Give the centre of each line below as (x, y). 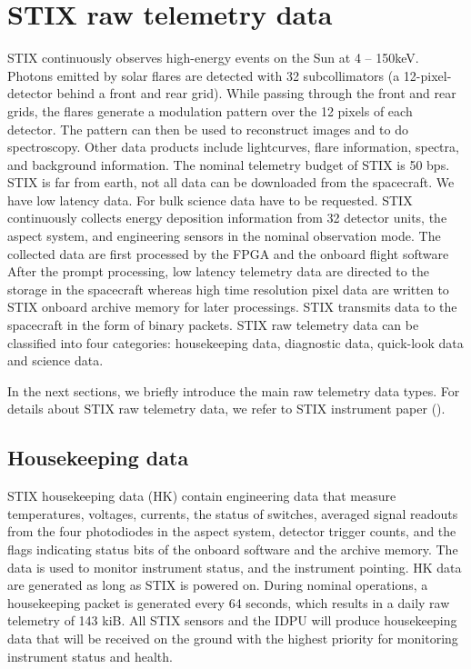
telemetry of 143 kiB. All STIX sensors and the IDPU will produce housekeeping (232, 620)
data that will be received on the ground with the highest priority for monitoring (233, 638)
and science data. (55, 360)
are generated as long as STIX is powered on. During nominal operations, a (218, 585)
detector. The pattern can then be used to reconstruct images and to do (208, 129)
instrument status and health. (90, 656)
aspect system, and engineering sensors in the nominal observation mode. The (224, 236)
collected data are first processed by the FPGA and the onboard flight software (228, 253)
